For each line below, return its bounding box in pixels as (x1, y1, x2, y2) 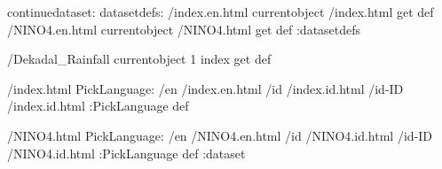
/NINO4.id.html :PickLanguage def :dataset (7, 143, 246, 162)
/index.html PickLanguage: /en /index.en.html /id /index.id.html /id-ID (7, 79, 404, 97)
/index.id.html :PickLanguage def (7, 96, 189, 115)
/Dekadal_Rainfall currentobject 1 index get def (7, 50, 272, 68)
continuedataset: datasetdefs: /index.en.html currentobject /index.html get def (7, 3, 434, 20)
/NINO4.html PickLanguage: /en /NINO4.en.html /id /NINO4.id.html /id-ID (7, 126, 432, 144)
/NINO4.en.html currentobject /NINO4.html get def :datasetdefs (7, 19, 361, 38)
